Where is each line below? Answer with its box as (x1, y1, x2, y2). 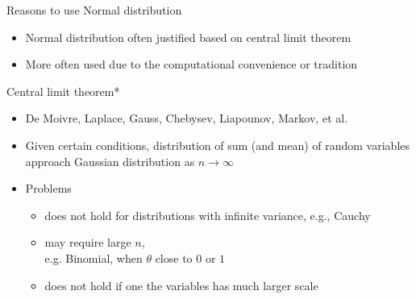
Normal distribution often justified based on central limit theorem (25, 28, 352, 45)
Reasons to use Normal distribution (6, 2, 182, 18)
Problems (25, 180, 72, 197)
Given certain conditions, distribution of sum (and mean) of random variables (25, 136, 410, 153)
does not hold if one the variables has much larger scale (44, 276, 318, 293)
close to (155, 249, 193, 266)
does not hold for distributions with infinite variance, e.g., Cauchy (44, 206, 371, 223)
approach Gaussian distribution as (25, 152, 195, 169)
